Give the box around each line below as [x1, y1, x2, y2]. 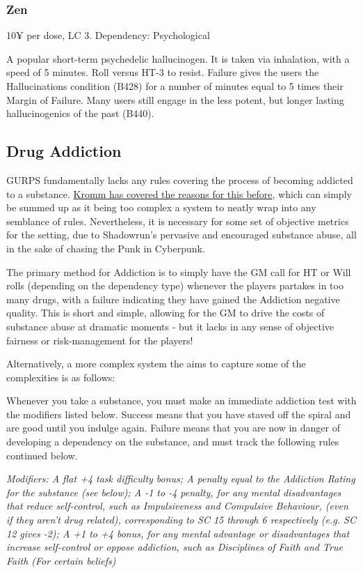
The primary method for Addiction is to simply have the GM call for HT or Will [6, 264, 351, 279]
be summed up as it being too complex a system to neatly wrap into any [6, 200, 316, 215]
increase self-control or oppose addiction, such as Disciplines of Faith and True [6, 540, 343, 554]
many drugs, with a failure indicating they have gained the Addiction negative [6, 291, 340, 306]
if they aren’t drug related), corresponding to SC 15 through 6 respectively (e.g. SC [6, 512, 356, 527]
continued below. [6, 448, 78, 462]
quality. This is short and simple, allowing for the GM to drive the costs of [6, 305, 325, 320]
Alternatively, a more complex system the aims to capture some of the [6, 356, 306, 371]
